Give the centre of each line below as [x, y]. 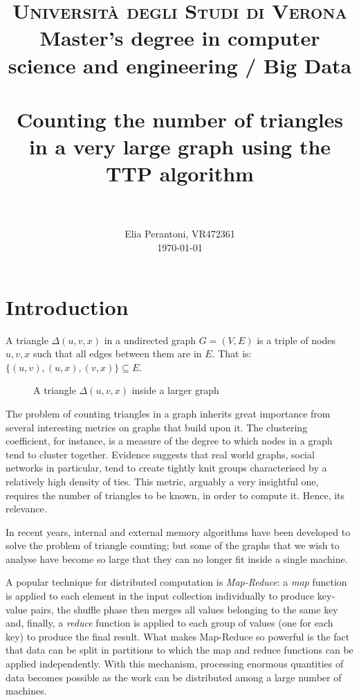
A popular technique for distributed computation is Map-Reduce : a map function [176, 582]
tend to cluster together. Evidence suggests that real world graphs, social [160, 454]
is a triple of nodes [296, 340]
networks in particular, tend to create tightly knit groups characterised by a [166, 468]
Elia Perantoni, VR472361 [180, 234]
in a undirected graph [150, 340]
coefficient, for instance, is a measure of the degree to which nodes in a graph [169, 441]
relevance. [26, 509]
